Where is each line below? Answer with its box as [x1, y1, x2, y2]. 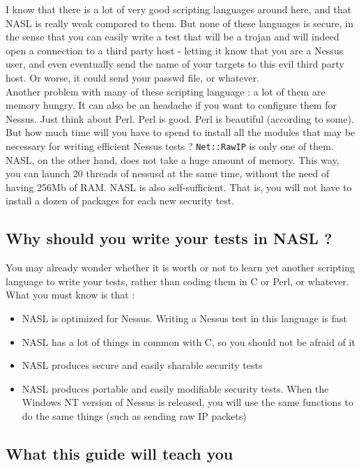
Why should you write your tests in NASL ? [6, 227, 332, 249]
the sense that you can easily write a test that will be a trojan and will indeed [6, 29, 339, 44]
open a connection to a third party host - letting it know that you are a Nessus [6, 43, 344, 57]
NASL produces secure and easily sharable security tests [22, 358, 263, 372]
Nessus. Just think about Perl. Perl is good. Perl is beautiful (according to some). [6, 111, 355, 126]
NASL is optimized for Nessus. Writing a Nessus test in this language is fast [22, 310, 347, 325]
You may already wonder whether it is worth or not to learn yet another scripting [6, 260, 355, 275]
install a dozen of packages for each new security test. [6, 193, 235, 208]
